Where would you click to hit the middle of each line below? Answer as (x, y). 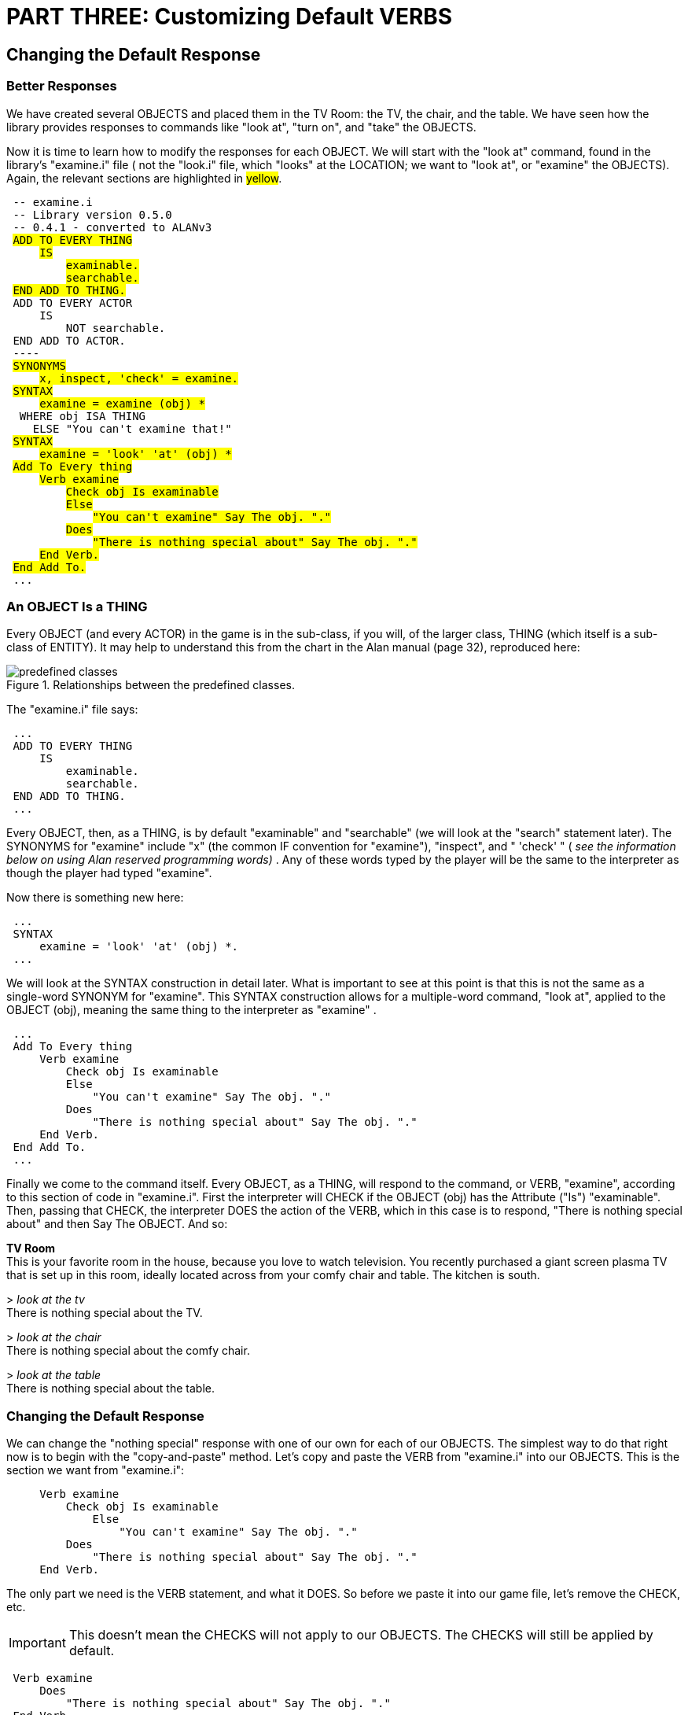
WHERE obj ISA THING (83, 416)
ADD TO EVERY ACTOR (73, 302)
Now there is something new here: (95, 898)
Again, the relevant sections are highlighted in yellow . (144, 178)
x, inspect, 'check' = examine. (139, 378)
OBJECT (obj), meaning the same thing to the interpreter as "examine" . (191, 1010)
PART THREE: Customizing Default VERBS (230, 17)
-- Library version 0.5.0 (92, 214)
